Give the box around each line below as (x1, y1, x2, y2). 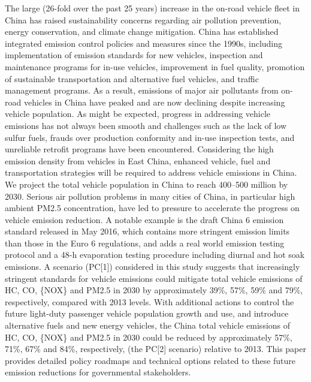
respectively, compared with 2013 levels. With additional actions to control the (5, 295, 294, 308)
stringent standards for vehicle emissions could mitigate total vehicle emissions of (5, 272, 303, 284)
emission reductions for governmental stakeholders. (5, 366, 191, 378)
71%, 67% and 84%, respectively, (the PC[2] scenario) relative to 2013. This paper (5, 342, 307, 355)
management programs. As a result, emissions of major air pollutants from (5, 84, 279, 97)
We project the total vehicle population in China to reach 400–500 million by (5, 178, 288, 190)
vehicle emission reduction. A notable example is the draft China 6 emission (5, 213, 284, 225)
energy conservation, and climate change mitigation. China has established (5, 25, 279, 38)
